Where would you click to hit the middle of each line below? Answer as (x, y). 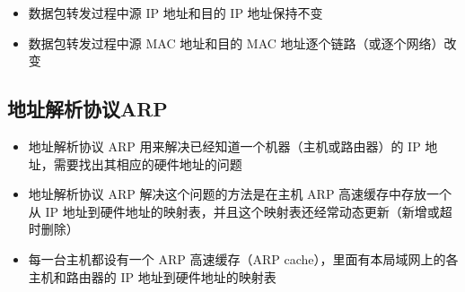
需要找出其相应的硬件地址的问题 (148, 163)
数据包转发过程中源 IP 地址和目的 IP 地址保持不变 (175, 13)
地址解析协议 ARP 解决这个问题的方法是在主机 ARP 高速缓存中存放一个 (240, 194)
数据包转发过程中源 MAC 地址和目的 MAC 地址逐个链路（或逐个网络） (236, 43)
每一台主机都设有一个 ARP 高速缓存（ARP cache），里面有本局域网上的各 (243, 258)
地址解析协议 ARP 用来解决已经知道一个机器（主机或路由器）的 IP (224, 146)
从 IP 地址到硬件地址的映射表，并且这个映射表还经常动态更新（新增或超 (240, 211)
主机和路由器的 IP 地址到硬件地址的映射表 (152, 276)
